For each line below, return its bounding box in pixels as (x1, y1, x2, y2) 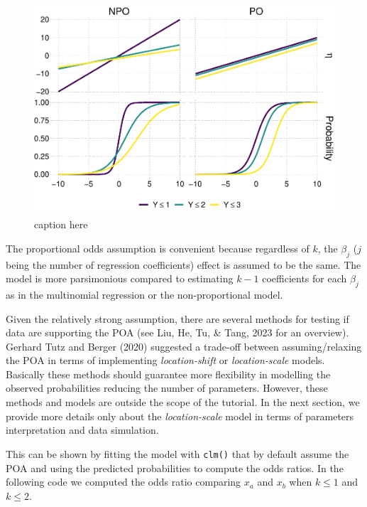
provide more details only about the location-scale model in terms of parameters (6, 408, 354, 423)
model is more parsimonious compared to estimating (6, 271, 234, 286)
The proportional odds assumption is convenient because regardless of (6, 240, 310, 255)
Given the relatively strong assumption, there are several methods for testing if (6, 311, 349, 326)
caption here (34, 217, 88, 232)
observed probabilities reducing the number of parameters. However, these (6, 380, 328, 395)
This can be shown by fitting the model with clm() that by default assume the (6, 446, 349, 461)
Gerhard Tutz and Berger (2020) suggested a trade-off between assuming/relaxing (6, 338, 362, 353)
